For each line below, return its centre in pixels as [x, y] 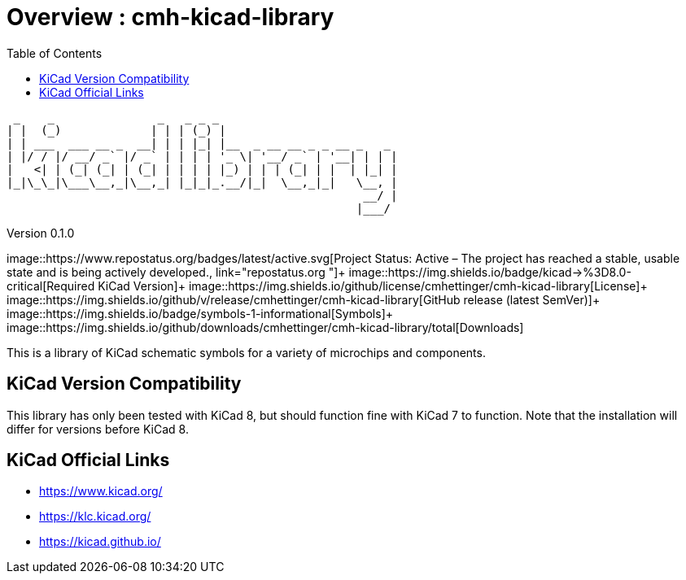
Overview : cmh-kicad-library [170, 17]
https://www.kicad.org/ [101, 491]
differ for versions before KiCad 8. [98, 429]
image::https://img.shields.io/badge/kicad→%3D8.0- [490, 272]
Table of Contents [55, 53]
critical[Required [51, 286]
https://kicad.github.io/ [100, 542]
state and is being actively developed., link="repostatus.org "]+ [176, 272]
